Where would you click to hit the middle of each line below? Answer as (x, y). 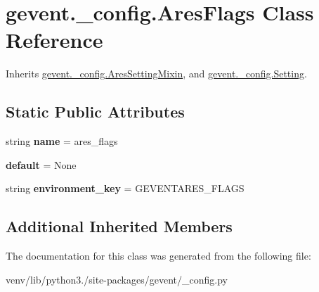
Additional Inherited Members (119, 226)
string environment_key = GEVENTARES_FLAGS (125, 188)
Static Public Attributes (95, 112)
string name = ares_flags (62, 141)
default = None (41, 164)
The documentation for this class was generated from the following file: (158, 256)
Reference (54, 40)
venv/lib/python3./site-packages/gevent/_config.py (117, 279)
